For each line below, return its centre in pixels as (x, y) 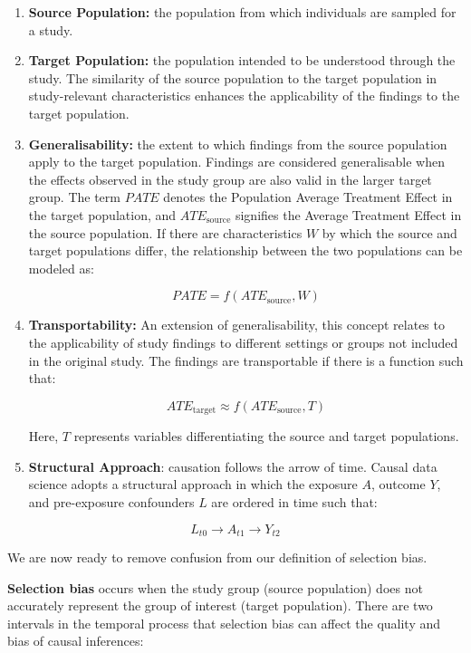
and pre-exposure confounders (111, 501)
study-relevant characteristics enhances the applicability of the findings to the (244, 96)
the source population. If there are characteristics (165, 232)
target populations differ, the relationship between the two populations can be (245, 250)
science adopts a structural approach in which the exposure (193, 484)
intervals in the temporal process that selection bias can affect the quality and (224, 623)
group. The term (74, 197)
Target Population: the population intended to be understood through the (242, 60)
